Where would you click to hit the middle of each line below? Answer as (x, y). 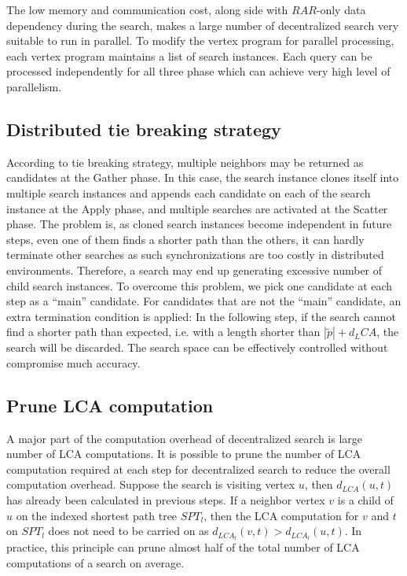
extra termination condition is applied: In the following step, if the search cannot (201, 316)
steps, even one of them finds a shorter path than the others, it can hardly (185, 239)
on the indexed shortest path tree (97, 515)
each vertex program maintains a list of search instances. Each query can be (189, 55)
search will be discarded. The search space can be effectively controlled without (197, 347)
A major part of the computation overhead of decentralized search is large (185, 438)
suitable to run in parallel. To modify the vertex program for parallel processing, (200, 41)
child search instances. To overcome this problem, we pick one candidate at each (200, 285)
